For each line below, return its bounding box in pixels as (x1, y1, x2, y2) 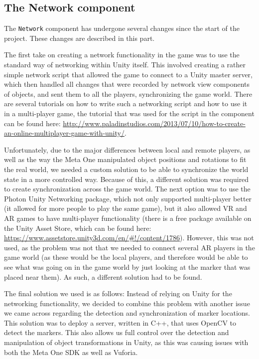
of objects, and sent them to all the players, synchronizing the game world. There (4, 88, 253, 99)
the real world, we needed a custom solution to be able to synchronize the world (4, 164, 249, 174)
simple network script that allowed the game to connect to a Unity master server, (4, 69, 253, 79)
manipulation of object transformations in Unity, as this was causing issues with (4, 337, 249, 348)
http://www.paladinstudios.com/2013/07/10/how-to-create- (63, 118, 246, 128)
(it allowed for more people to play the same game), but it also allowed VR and (4, 203, 247, 213)
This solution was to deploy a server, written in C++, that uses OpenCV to (4, 317, 237, 328)
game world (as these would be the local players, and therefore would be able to (4, 252, 248, 262)
